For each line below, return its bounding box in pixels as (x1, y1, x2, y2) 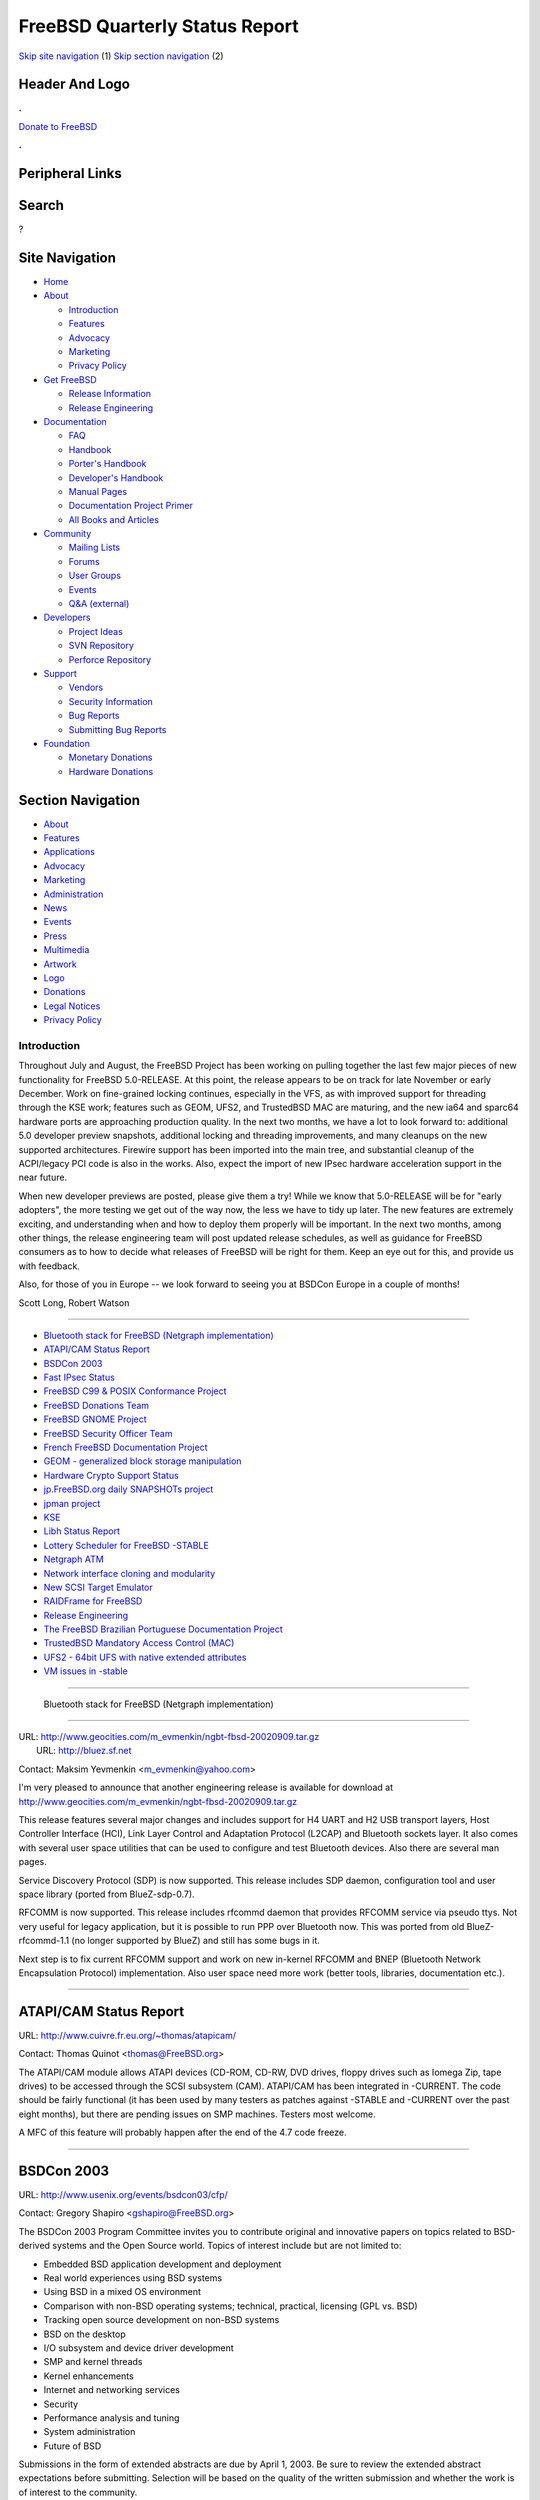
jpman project (43, 1497, 101, 1509)
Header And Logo (18, 76, 130, 93)
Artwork (43, 958, 77, 970)
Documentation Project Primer (68, 500, 194, 512)
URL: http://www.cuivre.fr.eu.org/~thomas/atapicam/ (18, 2029, 237, 2041)
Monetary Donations (68, 751, 153, 764)
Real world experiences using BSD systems (43, 2272, 223, 2284)
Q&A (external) (68, 598, 130, 610)
